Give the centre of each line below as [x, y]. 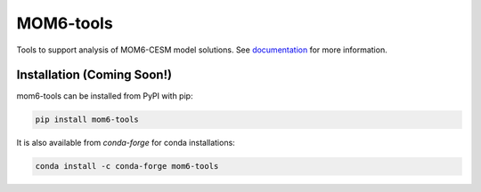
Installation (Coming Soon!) [94, 75]
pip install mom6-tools [87, 120]
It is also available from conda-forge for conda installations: [126, 143]
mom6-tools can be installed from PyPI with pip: [105, 96]
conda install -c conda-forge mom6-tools [127, 166]
